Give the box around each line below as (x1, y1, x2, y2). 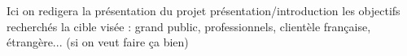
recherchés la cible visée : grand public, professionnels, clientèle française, (7, 18, 371, 34)
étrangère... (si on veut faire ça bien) (7, 34, 189, 50)
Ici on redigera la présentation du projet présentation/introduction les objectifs (7, 2, 400, 18)
